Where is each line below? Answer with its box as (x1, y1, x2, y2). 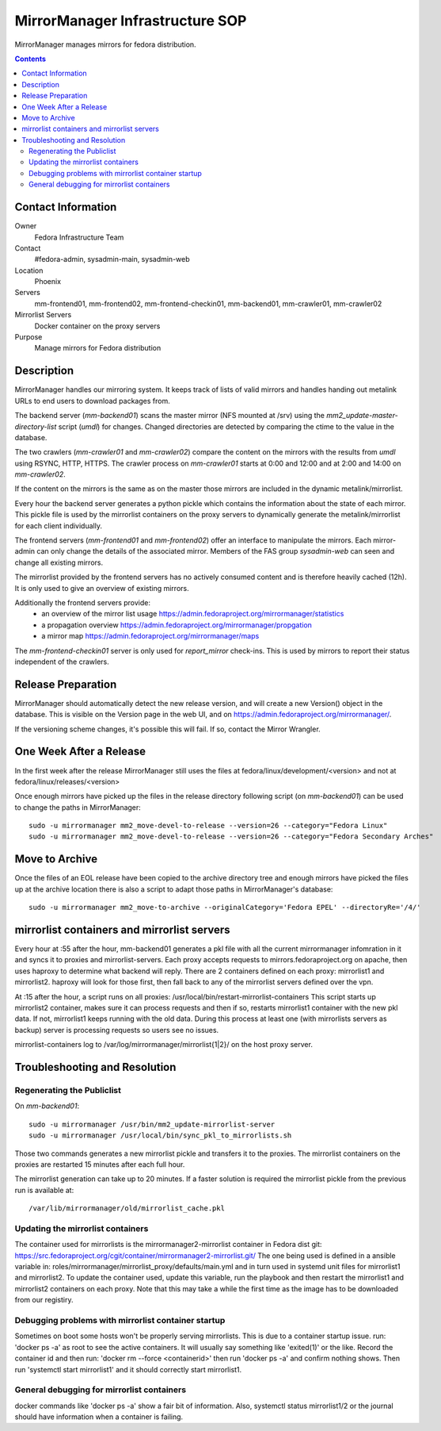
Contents (14, 54, 47, 63)
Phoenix (34, 277, 62, 286)
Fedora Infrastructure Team (34, 232, 124, 242)
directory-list (14, 421, 57, 432)
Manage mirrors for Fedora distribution (34, 343, 162, 353)
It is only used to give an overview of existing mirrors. (14, 583, 189, 593)
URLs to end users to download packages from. (14, 396, 170, 405)
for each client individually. (14, 520, 103, 531)
